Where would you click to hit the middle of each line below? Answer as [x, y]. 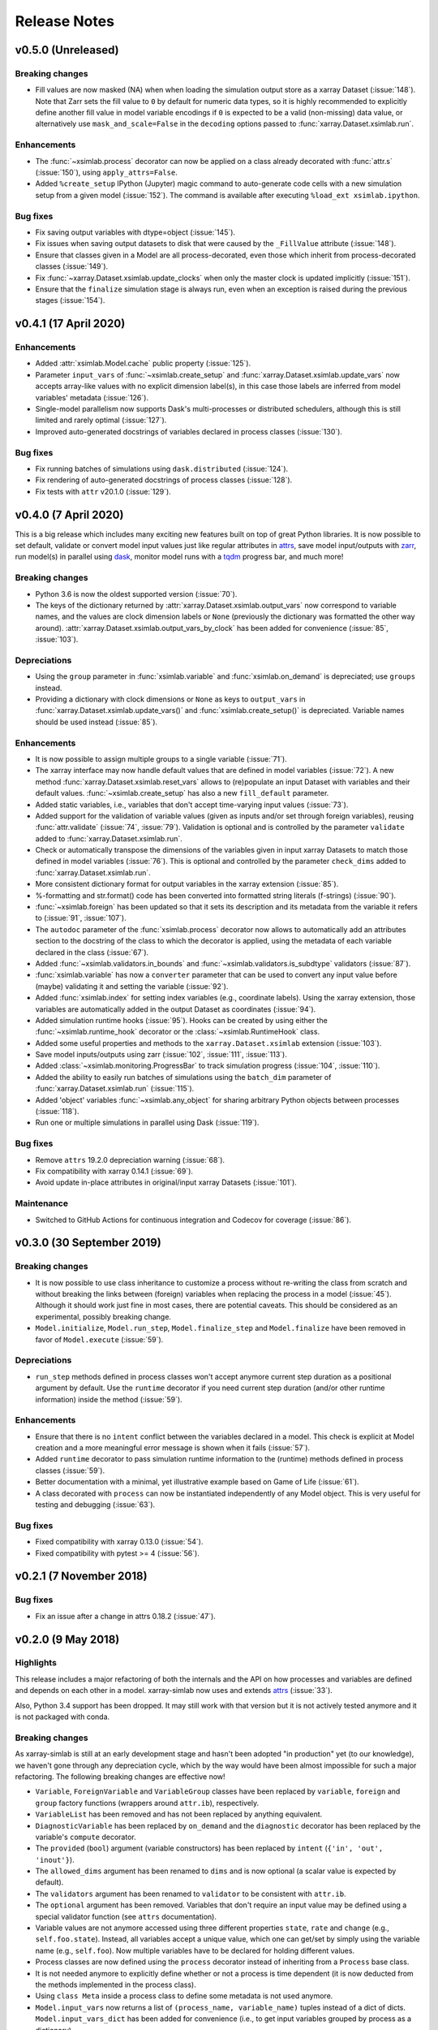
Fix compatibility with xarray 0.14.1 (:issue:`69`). [114, 1171]
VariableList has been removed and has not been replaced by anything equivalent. [179, 1814]
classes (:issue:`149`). [72, 266]
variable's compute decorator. [86, 1837]
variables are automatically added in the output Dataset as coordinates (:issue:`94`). [176, 1009]
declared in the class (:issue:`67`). [92, 952]
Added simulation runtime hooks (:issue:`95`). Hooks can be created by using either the [181, 1020]
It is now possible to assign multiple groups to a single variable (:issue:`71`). [161, 758]
